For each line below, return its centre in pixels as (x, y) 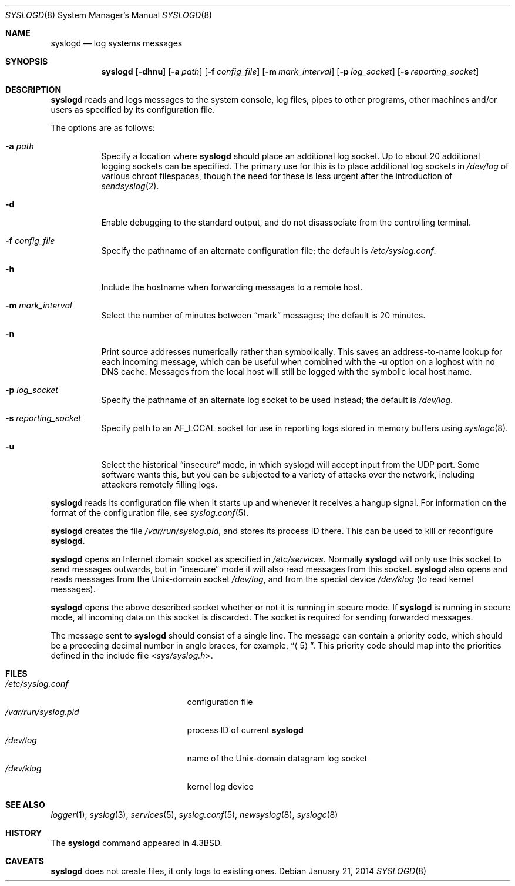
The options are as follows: (103, 128)
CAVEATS (25, 861)
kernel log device (220, 786)
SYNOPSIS (27, 61)
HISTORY (24, 833)
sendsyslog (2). (130, 186)
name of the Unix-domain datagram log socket (277, 758)
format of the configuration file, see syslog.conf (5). (150, 513)
